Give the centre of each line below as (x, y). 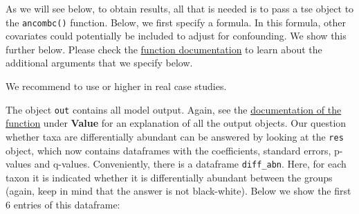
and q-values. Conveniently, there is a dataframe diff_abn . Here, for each (190, 164)
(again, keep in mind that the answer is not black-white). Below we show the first (178, 191)
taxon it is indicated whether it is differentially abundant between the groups (169, 177)
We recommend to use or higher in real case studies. (116, 86)
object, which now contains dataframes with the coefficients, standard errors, (168, 150)
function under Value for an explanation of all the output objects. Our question (176, 123)
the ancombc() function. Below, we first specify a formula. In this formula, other (176, 22)
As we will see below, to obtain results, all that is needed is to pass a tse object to (180, 8)
